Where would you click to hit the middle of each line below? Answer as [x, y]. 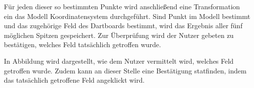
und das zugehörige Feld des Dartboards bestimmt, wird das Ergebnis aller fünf [123, 26]
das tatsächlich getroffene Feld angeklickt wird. [74, 80]
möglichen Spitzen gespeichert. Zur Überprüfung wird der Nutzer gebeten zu [119, 35]
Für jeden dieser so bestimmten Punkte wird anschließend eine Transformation [122, 6]
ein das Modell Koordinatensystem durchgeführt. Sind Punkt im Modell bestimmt [127, 16]
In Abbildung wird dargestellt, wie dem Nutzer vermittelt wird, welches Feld [119, 61]
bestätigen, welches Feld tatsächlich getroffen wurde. [82, 44]
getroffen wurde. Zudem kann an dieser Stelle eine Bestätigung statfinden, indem [125, 70]
